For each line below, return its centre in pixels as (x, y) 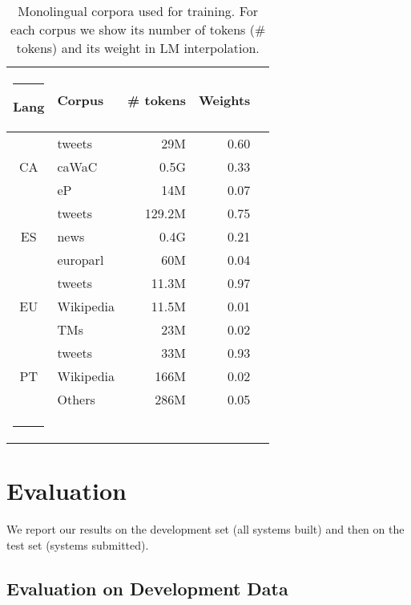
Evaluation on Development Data (147, 588)
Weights (224, 99)
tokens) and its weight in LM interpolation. (138, 48)
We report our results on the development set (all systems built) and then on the (205, 529)
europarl (81, 260)
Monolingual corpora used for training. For (138, 11)
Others (76, 399)
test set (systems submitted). (78, 544)
